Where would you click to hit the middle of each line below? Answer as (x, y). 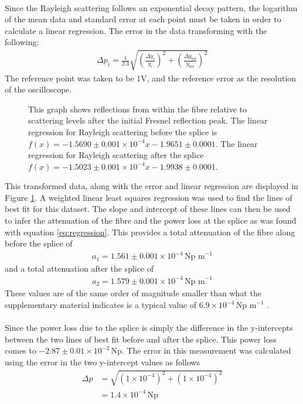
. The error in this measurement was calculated (206, 350)
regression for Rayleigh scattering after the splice (116, 155)
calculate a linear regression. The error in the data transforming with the (136, 30)
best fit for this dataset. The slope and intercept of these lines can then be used (148, 209)
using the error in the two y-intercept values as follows (102, 362)
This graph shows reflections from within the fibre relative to (138, 109)
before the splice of (39, 243)
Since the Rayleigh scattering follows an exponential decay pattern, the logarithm (151, 7)
